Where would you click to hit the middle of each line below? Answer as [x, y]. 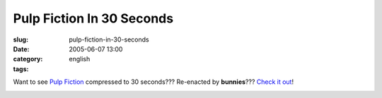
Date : [21, 49]
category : [28, 59]
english [80, 59]
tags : [21, 69]
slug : [21, 39]
